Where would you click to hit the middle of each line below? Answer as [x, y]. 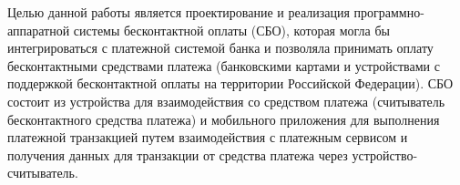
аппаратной [39, 30]
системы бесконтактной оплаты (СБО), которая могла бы [231, 30]
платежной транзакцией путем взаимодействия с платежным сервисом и [208, 137]
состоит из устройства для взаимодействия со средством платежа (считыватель [226, 101]
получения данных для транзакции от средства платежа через [178, 154]
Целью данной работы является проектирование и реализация [179, 12]
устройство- [385, 154]
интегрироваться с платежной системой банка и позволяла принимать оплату [220, 48]
